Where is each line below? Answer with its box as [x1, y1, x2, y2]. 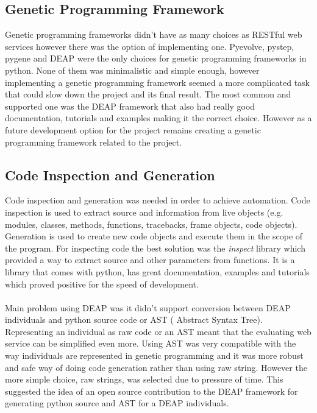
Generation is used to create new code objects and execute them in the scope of [5, 230, 303, 242]
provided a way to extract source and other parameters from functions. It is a [5, 253, 295, 266]
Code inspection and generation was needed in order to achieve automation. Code [5, 194, 310, 206]
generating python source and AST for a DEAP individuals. [5, 397, 229, 409]
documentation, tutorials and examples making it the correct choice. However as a [5, 111, 312, 124]
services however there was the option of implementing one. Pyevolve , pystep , [5, 40, 294, 52]
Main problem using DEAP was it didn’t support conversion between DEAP [5, 301, 291, 314]
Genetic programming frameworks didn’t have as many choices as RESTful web [5, 28, 302, 41]
